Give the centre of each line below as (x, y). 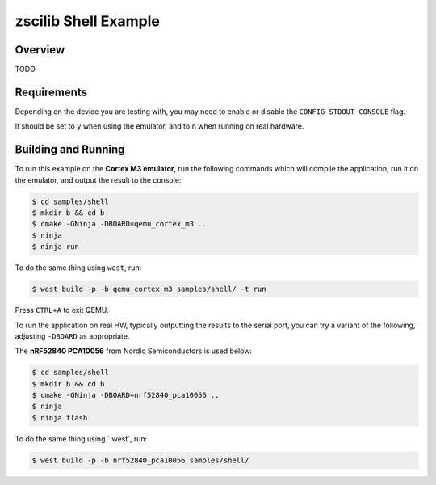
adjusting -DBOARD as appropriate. (72, 336)
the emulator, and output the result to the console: (98, 180)
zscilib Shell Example (88, 21)
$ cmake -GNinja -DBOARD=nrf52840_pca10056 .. (126, 395)
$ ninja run (56, 247)
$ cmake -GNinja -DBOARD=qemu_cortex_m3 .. (119, 224)
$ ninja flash (60, 418)
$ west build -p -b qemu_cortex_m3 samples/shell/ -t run (149, 289)
